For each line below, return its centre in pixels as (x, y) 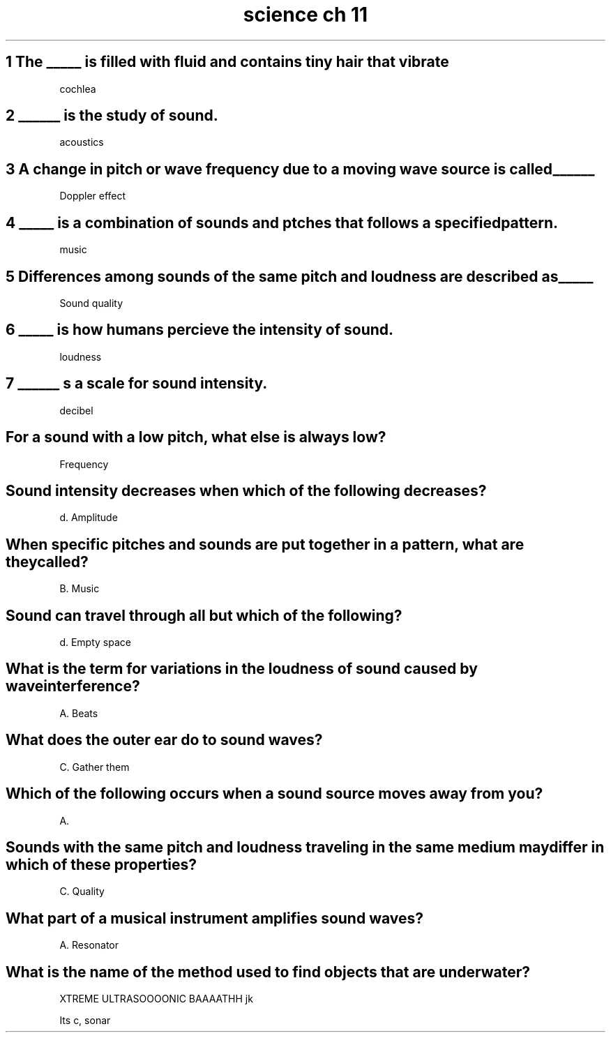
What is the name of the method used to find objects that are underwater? (268, 972)
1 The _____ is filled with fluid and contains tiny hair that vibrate (227, 62)
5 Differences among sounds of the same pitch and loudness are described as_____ (300, 276)
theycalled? (47, 562)
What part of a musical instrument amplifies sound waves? (215, 918)
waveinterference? (73, 686)
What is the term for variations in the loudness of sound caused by (242, 669)
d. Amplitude (89, 518)
